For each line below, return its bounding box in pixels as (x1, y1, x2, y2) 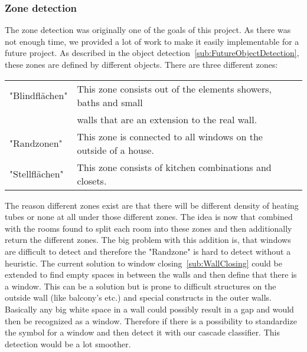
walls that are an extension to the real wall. (77, 112, 257, 126)
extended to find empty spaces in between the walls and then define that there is (5, 268, 297, 281)
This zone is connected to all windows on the (77, 129, 263, 143)
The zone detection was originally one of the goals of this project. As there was (5, 24, 291, 36)
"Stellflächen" (9, 167, 64, 181)
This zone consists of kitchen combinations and (77, 160, 272, 174)
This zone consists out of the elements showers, (77, 81, 272, 96)
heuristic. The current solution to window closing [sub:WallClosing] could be (5, 256, 282, 269)
